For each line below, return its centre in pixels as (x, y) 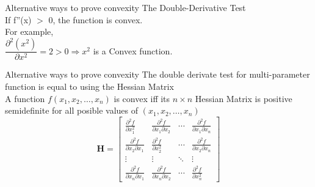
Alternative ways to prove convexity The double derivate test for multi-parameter (157, 74)
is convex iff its (142, 98)
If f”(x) (18, 19)
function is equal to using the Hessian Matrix (89, 86)
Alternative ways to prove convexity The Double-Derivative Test (125, 7)
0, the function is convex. (96, 19)
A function (25, 98)
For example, (29, 31)
